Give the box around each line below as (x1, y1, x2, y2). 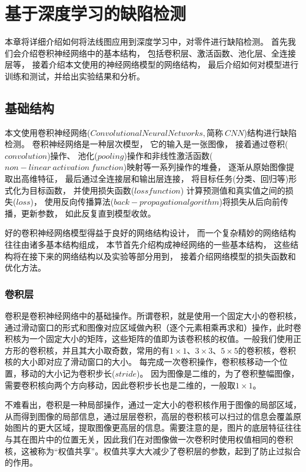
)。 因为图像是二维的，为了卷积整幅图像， (137, 367, 300, 380)
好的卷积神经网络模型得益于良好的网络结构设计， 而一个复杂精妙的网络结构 (5, 227, 296, 239)
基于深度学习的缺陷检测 (5, 1, 187, 25)
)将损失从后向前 (219, 195, 281, 208)
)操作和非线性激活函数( (124, 149, 213, 161)
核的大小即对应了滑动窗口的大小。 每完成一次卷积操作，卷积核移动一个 (5, 355, 280, 368)
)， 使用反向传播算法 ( (30, 195, 114, 208)
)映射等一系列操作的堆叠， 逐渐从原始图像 (123, 161, 286, 173)
